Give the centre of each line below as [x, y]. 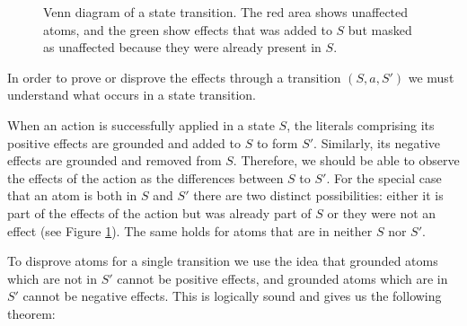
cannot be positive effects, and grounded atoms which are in [282, 278]
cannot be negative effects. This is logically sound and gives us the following [232, 296]
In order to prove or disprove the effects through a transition [174, 77]
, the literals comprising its [361, 124]
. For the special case [384, 177]
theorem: [31, 313]
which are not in [52, 278]
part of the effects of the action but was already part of [159, 212]
